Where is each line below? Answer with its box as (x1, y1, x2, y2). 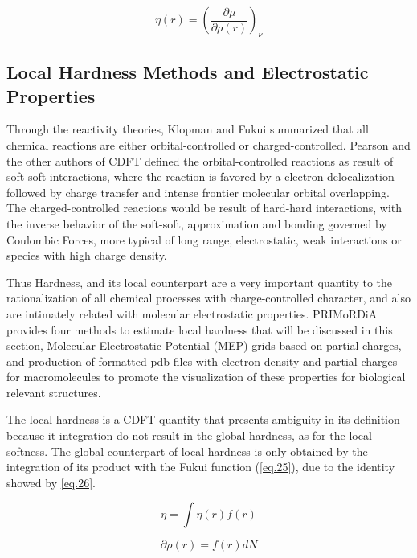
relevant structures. (6, 384, 101, 400)
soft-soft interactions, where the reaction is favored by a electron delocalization (6, 168, 395, 185)
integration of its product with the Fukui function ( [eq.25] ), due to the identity (6, 458, 395, 475)
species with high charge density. (6, 247, 167, 264)
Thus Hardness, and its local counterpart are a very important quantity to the (6, 273, 393, 290)
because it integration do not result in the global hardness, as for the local (6, 427, 372, 444)
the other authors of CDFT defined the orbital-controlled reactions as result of (6, 152, 394, 169)
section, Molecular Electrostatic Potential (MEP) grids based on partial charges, (6, 337, 402, 354)
